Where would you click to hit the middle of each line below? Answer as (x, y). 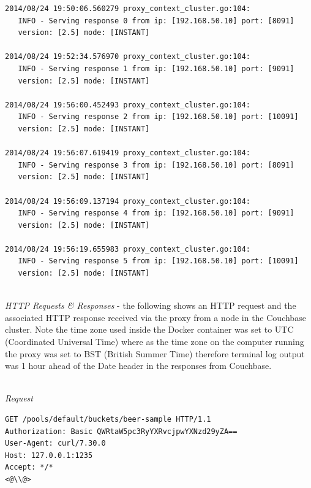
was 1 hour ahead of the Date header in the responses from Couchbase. (138, 366)
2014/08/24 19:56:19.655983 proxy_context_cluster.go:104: (128, 249)
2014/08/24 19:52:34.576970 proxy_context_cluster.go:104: (128, 57)
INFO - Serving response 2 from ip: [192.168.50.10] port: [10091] (158, 117)
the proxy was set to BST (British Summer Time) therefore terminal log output (155, 353)
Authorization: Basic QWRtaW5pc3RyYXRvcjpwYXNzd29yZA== (121, 431)
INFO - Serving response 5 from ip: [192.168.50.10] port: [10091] (158, 261)
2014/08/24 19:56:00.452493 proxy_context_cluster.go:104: (128, 105)
